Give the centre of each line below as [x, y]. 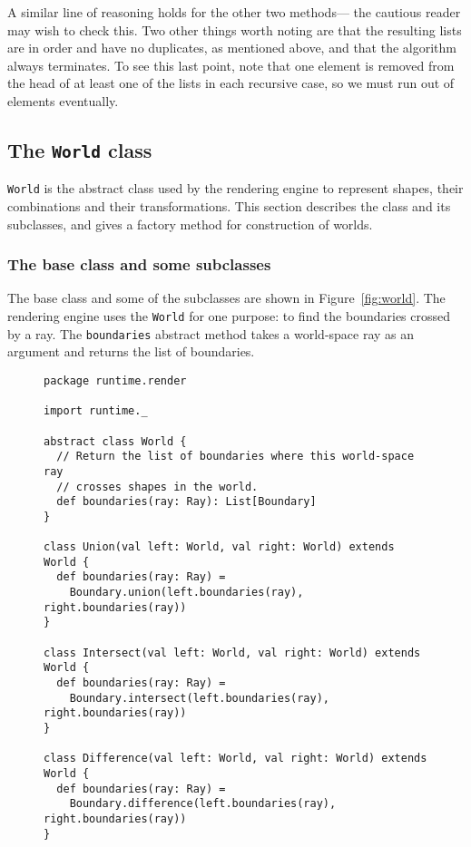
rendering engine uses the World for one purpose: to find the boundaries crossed [229, 316]
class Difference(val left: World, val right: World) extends [235, 759]
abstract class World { [115, 441]
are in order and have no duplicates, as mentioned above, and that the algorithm [232, 48]
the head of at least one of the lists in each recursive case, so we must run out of [231, 83]
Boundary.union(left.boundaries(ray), [186, 593]
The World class [80, 149]
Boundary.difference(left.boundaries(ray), [203, 804]
